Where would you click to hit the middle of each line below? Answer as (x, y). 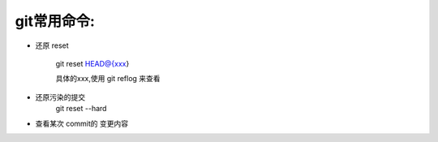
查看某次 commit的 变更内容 (82, 123)
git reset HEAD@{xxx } (92, 63)
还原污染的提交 (60, 97)
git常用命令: (55, 21)
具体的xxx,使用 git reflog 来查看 (108, 79)
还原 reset (52, 45)
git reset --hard (81, 109)
